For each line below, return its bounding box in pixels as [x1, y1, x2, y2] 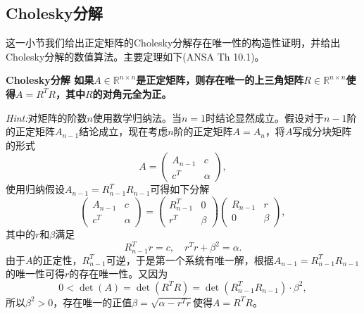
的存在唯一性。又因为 [69, 266, 168, 281]
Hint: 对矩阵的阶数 [6, 110, 87, 125]
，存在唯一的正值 [53, 294, 132, 309]
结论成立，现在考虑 [79, 124, 168, 139]
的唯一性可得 [6, 266, 65, 281]
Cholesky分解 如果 [6, 73, 94, 87]
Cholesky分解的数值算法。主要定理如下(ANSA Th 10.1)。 [6, 49, 265, 63]
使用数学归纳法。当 [92, 110, 182, 125]
